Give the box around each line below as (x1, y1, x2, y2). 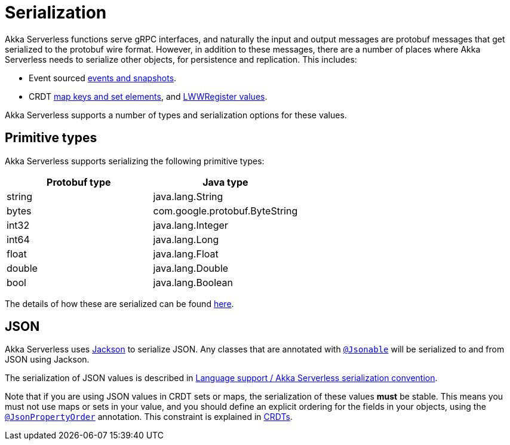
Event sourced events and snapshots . (29, 72, 177, 83)
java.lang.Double (153, 262, 229, 274)
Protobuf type (47, 176, 111, 188)
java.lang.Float (153, 247, 219, 260)
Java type (202, 176, 248, 188)
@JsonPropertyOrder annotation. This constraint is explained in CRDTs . (5, 412, 293, 422)
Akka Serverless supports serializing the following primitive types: (5, 155, 265, 166)
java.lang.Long (153, 233, 219, 245)
